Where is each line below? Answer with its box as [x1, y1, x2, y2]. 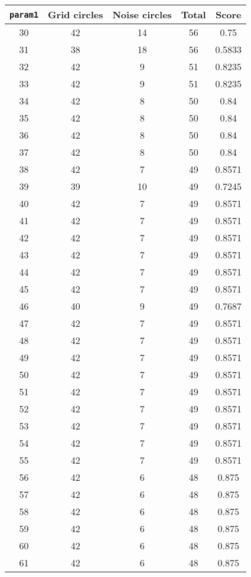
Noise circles [112, 8, 172, 21]
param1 [9, 9, 39, 19]
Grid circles [48, 8, 103, 21]
